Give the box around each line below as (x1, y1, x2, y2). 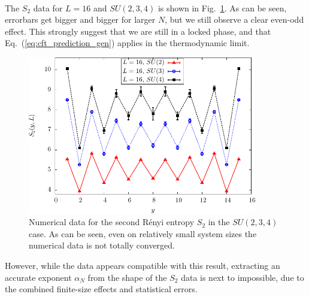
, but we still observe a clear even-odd (165, 13, 304, 26)
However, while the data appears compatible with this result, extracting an (5, 259, 280, 272)
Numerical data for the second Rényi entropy (29, 216, 195, 228)
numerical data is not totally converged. (29, 239, 175, 251)
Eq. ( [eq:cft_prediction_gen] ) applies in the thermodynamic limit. (5, 37, 250, 49)
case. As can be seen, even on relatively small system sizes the (29, 227, 257, 240)
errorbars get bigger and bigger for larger (5, 13, 156, 26)
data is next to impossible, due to (181, 271, 304, 283)
